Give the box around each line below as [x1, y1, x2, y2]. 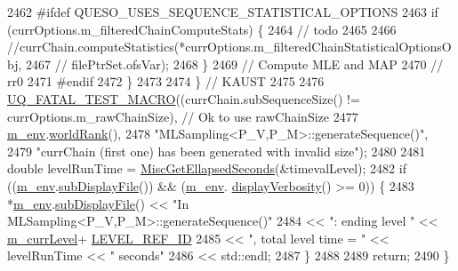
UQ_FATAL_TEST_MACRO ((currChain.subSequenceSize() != [7, 89, 360, 108]
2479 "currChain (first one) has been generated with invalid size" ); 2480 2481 [7, 141, 426, 160]
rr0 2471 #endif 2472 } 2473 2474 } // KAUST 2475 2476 [7, 72, 325, 91]
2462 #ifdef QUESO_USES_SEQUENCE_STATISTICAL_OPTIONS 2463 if [7, 3, 438, 20]
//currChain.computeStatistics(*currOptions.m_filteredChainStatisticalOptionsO [7, 37, 452, 56]
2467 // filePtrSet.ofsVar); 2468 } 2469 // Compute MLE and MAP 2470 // [26, 54, 444, 73]
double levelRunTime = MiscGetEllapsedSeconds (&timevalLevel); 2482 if [7, 159, 406, 178]
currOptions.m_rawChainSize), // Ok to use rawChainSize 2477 [7, 107, 358, 125]
